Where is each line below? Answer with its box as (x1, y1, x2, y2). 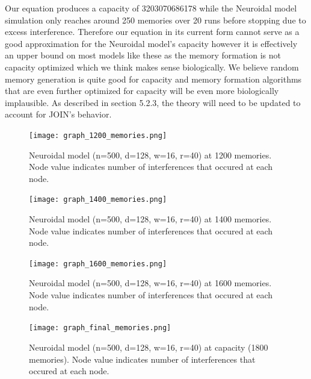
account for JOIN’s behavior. (5, 108, 112, 121)
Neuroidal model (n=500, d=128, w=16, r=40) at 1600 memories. (29, 277, 272, 289)
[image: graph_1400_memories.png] (29, 195, 167, 204)
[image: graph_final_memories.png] (29, 324, 171, 333)
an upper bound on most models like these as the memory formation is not (5, 49, 281, 61)
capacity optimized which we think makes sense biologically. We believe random (5, 60, 299, 73)
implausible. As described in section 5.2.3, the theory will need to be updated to (5, 96, 301, 108)
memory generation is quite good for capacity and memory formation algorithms (5, 72, 302, 85)
